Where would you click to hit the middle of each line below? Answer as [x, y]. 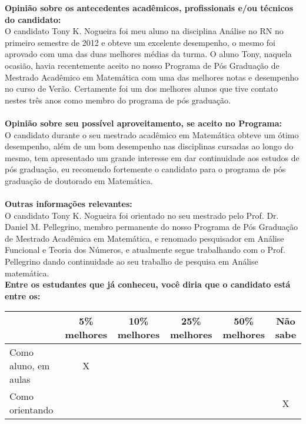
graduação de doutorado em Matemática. [79, 180]
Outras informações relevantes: [69, 204]
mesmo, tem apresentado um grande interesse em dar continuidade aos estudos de [152, 157]
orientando [31, 410]
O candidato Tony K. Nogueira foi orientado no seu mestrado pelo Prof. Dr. [142, 215]
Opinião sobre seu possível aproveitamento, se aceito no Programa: [144, 123]
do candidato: [33, 19]
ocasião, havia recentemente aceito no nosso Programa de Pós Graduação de [142, 65]
